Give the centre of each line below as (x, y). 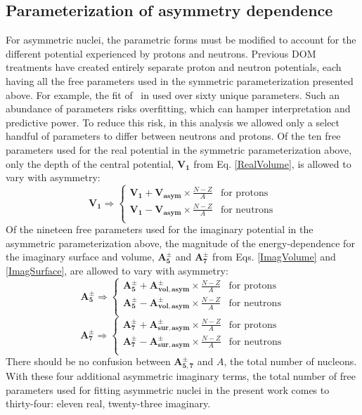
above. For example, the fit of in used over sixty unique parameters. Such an (173, 94)
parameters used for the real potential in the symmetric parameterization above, (179, 149)
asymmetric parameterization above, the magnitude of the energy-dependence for (180, 243)
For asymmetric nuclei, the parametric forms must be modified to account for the (181, 40)
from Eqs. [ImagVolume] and (274, 257)
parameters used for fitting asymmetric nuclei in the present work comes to (168, 389)
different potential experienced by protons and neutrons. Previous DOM (161, 53)
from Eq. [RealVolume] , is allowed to (272, 163)
